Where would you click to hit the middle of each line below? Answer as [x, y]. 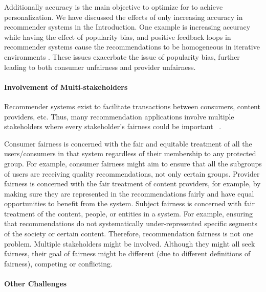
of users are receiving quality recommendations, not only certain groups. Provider [132, 173]
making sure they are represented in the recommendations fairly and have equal [129, 193]
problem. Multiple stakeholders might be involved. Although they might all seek [130, 243]
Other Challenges [36, 284]
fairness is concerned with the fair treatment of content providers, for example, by [132, 184]
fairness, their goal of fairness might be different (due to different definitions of [127, 253]
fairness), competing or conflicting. [58, 263]
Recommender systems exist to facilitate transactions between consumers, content [132, 106]
